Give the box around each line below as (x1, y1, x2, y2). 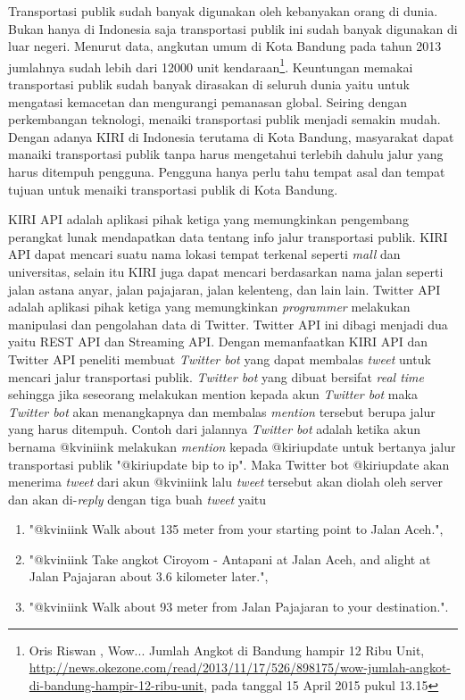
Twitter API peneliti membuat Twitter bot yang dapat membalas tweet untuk (8, 349, 431, 368)
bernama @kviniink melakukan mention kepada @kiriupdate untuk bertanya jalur (8, 437, 456, 455)
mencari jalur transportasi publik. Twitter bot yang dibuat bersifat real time (8, 367, 424, 386)
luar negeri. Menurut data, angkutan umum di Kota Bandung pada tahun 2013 (8, 37, 442, 55)
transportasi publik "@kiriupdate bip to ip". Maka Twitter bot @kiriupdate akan (8, 454, 450, 473)
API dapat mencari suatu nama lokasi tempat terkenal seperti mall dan (8, 245, 401, 263)
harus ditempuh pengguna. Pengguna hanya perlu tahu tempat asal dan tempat (8, 162, 445, 180)
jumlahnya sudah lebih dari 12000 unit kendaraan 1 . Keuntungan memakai (8, 54, 413, 76)
